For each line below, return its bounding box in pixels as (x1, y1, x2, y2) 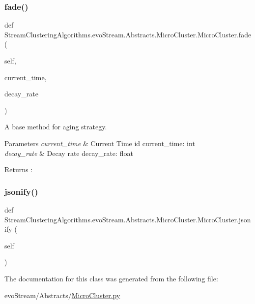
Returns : (4, 164, 33, 175)
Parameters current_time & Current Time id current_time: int (4, 138, 195, 148)
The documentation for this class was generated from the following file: (4, 273, 218, 283)
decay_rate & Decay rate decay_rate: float (4, 148, 133, 158)
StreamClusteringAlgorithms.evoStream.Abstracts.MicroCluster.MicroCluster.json (4, 214, 251, 224)
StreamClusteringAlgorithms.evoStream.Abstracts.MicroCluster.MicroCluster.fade (4, 29, 252, 39)
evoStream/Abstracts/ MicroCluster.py (4, 290, 120, 300)
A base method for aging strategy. (4, 122, 107, 132)
